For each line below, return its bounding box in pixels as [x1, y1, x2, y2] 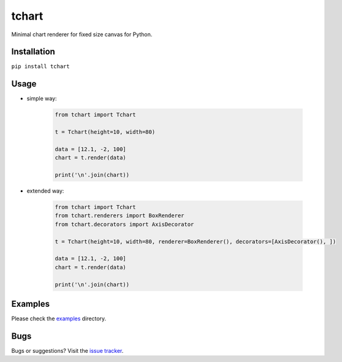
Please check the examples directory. [11, 315, 107, 322]
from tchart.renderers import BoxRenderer [55, 212, 184, 219]
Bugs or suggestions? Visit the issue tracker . [11, 347, 124, 354]
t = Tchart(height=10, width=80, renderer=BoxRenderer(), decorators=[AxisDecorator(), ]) [55, 238, 336, 245]
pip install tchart [11, 63, 70, 70]
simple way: [26, 95, 58, 102]
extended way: [26, 187, 64, 194]
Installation [11, 47, 55, 57]
